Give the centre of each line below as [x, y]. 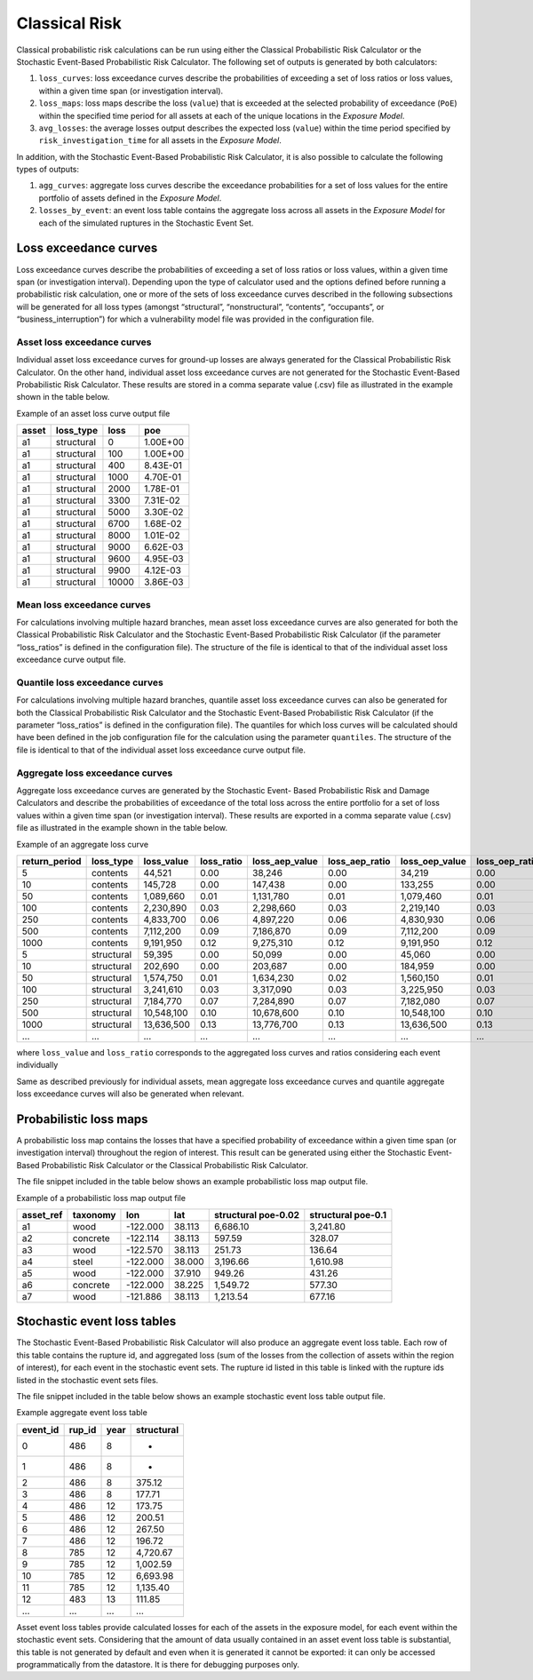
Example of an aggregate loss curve [83, 844]
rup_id [83, 1429]
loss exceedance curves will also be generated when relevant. [130, 1094]
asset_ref [42, 1214]
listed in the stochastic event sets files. [88, 1380]
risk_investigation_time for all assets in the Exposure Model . [160, 140]
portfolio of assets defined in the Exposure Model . [130, 198]
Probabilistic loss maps [82, 1119]
